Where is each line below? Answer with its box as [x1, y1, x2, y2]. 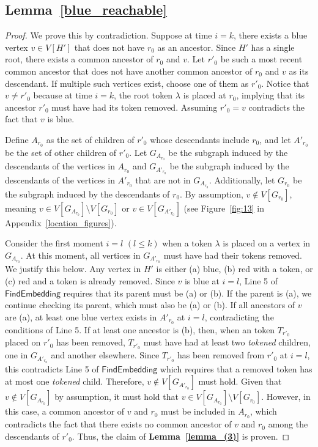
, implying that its [236, 89, 305, 102]
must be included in [161, 405, 235, 418]
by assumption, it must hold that [54, 390, 179, 403]
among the [268, 418, 308, 430]
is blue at [184, 274, 220, 287]
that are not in [135, 173, 191, 186]
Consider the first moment [5, 237, 103, 249]
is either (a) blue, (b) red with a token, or [156, 262, 313, 275]
